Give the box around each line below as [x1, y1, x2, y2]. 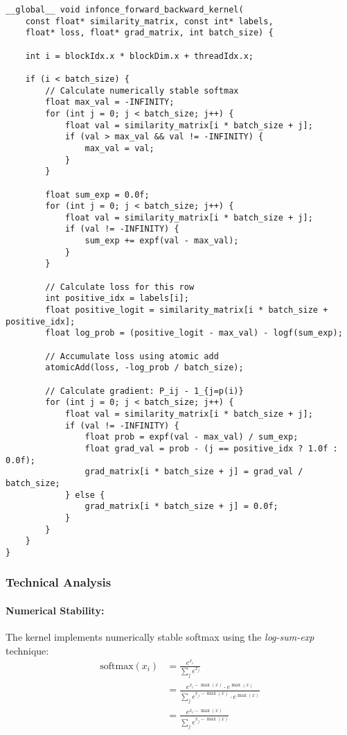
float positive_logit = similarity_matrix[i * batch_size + [45, 305, 328, 315]
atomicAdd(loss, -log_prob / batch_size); [45, 363, 244, 373]
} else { [64, 490, 105, 500]
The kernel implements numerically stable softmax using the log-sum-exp [6, 630, 314, 644]
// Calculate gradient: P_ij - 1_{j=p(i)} [45, 386, 244, 396]
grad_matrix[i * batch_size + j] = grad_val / [84, 467, 303, 477]
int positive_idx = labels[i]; [45, 293, 189, 304]
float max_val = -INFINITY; [45, 97, 175, 107]
